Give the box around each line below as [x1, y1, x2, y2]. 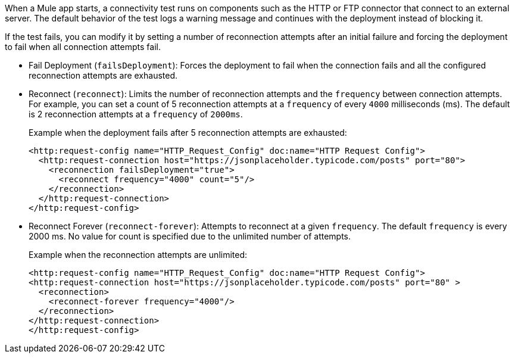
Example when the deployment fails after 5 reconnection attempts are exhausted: [29, 127, 347, 138]
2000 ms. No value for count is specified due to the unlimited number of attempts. [29, 231, 351, 241]
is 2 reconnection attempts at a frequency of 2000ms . [29, 109, 243, 119]
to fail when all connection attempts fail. [5, 42, 161, 52]
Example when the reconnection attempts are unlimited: [29, 250, 248, 260]
